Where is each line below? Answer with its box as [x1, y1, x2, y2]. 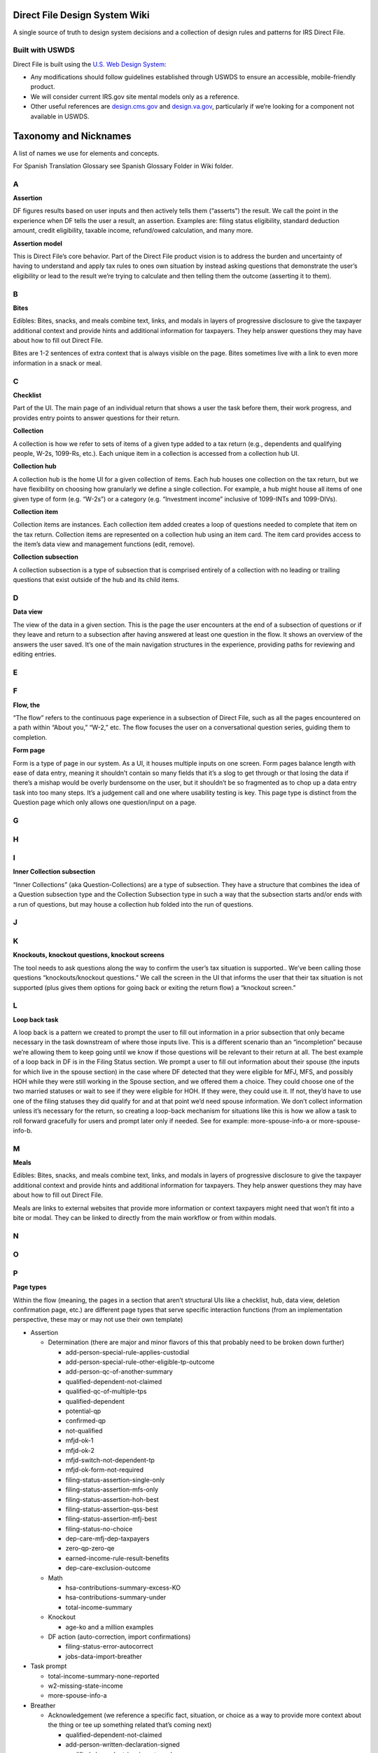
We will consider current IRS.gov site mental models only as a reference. [30, 92, 239, 101]
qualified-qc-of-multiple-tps [65, 1387, 147, 1395]
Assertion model [13, 239, 63, 248]
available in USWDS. [30, 112, 90, 121]
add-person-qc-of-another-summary [65, 1367, 173, 1376]
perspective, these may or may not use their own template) [13, 1315, 183, 1324]
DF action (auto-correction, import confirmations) [48, 1632, 191, 1641]
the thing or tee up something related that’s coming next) [48, 1721, 212, 1729]
